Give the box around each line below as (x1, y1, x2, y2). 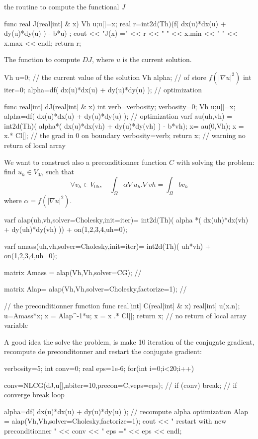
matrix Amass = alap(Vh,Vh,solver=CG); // (4, 267, 142, 277)
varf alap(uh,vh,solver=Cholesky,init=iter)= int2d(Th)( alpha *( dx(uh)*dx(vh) (4, 214, 249, 224)
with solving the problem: (176, 156, 255, 167)
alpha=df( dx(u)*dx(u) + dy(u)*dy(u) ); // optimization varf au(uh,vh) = (4, 111, 233, 121)
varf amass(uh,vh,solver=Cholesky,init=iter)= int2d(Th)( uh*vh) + (4, 240, 211, 251)
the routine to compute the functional (4, 1, 119, 11)
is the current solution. (122, 54, 192, 65)
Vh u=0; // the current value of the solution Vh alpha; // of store (4, 72, 207, 82)
